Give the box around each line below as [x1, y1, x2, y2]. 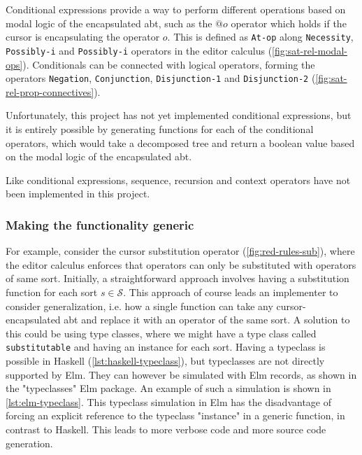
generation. [6, 435, 53, 450]
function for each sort [6, 284, 98, 299]
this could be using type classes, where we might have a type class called [6, 325, 317, 340]
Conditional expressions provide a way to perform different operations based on [6, 2, 346, 16]
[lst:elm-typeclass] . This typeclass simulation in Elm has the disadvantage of [6, 394, 331, 409]
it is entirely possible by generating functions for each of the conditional [6, 121, 314, 136]
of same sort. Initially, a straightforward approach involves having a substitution [6, 271, 349, 286]
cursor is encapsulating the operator [6, 29, 160, 44]
